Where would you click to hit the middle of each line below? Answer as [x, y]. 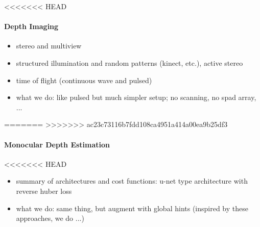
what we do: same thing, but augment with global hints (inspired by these [132, 208]
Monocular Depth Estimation [57, 144]
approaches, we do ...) [50, 218]
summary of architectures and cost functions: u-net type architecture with [132, 181]
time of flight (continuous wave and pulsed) [84, 80]
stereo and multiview [49, 46]
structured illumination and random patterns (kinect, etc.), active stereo [129, 62]
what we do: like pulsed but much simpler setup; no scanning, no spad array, [136, 97]
